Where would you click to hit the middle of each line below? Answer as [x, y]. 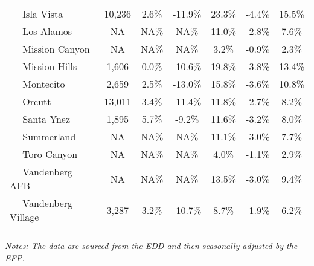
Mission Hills [50, 66]
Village [24, 217]
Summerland [49, 136]
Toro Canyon [50, 154]
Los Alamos [47, 31]
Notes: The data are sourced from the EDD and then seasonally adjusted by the [151, 245]
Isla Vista [43, 14]
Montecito [44, 84]
